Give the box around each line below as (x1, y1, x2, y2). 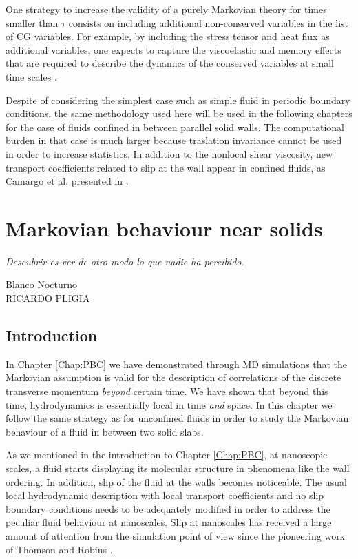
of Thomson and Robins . (6, 542, 113, 556)
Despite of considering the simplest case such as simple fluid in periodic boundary (6, 92, 350, 107)
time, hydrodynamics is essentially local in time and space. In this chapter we (6, 397, 333, 411)
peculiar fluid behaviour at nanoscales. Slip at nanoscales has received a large (6, 515, 332, 529)
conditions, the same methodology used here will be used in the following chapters (6, 106, 352, 121)
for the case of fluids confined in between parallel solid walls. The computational (6, 119, 344, 134)
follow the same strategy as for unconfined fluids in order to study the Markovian (6, 411, 349, 425)
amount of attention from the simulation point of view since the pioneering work (6, 528, 346, 542)
